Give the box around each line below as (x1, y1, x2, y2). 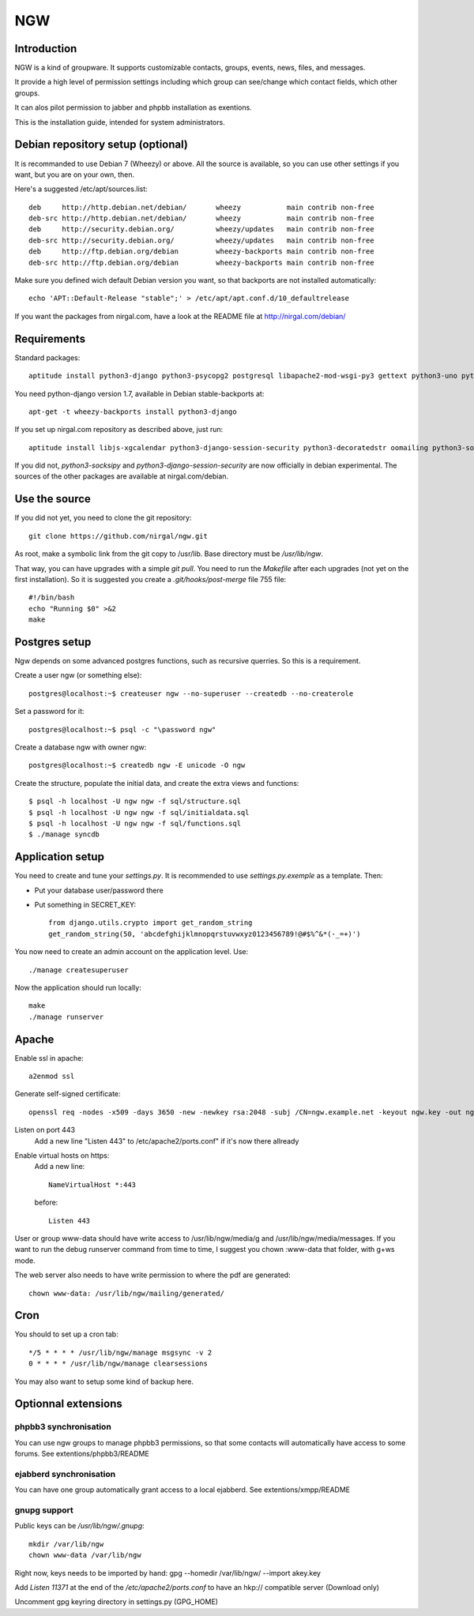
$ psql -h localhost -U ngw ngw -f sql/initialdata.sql (28, 808, 250, 817)
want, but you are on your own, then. (14, 170, 134, 179)
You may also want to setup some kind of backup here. (14, 1377, 194, 1386)
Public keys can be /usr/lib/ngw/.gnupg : (14, 1521, 145, 1531)
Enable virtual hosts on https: (14, 1150, 110, 1160)
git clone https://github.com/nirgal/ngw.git (28, 532, 209, 540)
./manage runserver (28, 1012, 104, 1021)
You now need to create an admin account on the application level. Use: (14, 947, 249, 956)
